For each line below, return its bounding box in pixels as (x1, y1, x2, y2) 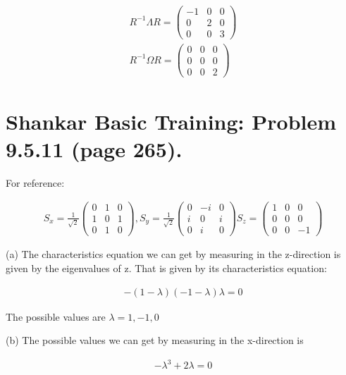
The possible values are (6, 309, 106, 324)
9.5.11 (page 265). (6, 134, 183, 163)
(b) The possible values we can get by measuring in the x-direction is (6, 333, 304, 348)
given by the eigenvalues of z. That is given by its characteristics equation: (6, 261, 327, 276)
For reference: (6, 175, 65, 190)
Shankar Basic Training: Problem (6, 106, 337, 135)
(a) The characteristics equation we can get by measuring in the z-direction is (6, 247, 341, 262)
